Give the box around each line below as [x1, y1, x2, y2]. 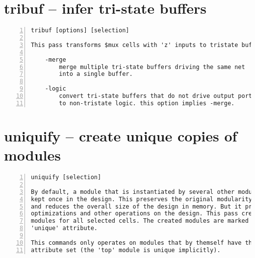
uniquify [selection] [31, 174, 102, 181]
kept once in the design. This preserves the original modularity [31, 195, 253, 203]
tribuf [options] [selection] [31, 27, 129, 34]
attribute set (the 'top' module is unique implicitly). [31, 246, 221, 254]
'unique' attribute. [31, 225, 98, 232]
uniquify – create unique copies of [4, 125, 237, 145]
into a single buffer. [59, 70, 133, 78]
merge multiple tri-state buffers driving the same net [59, 63, 245, 70]
